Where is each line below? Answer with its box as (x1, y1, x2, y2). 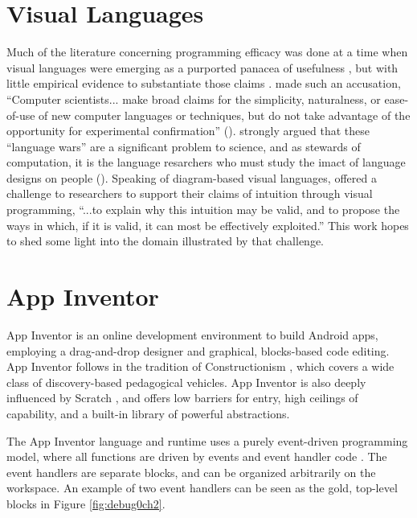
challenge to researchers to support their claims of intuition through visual (6, 185, 373, 202)
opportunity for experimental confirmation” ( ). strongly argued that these (6, 122, 370, 139)
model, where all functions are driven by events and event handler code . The (6, 448, 387, 465)
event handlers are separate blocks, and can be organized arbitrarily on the (6, 463, 376, 480)
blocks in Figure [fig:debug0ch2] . (6, 495, 166, 512)
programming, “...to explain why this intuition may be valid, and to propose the (6, 201, 400, 218)
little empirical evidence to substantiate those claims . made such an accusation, (6, 75, 401, 92)
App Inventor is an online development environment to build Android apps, (6, 326, 378, 343)
